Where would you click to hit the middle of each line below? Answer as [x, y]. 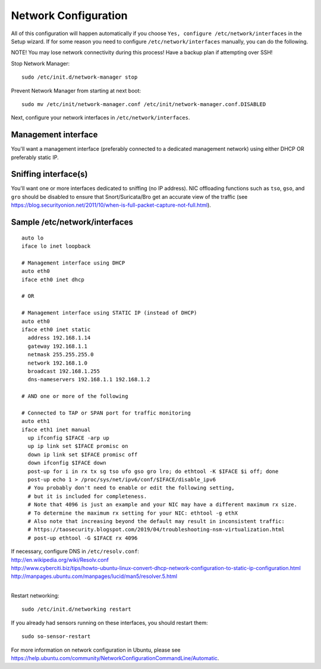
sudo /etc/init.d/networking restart [77, 609]
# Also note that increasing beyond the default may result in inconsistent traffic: [156, 521]
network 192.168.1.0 [58, 363]
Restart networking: [35, 596]
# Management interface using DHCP [73, 263]
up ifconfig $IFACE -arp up [69, 438]
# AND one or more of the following [75, 396]
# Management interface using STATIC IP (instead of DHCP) [109, 313]
